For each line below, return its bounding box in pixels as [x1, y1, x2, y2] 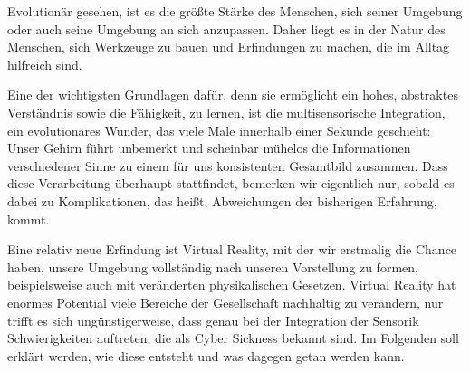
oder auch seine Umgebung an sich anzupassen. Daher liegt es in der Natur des [7, 19, 446, 38]
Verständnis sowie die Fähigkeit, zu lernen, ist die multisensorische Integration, [7, 102, 446, 121]
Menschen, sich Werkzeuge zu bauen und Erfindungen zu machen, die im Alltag [7, 37, 450, 56]
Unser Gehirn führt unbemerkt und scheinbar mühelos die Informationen [7, 138, 411, 157]
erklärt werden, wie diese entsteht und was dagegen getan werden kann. [7, 346, 405, 365]
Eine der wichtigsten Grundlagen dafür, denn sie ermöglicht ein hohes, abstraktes [7, 85, 458, 104]
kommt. [7, 209, 50, 228]
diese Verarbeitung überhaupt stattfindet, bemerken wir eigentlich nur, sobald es [7, 174, 455, 193]
